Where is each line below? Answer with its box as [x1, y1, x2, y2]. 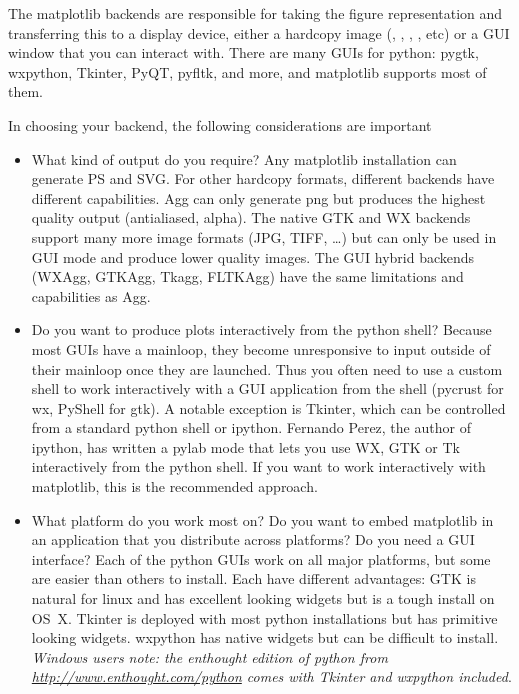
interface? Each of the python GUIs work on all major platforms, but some [31, 548, 491, 569]
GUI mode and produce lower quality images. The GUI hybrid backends [31, 246, 475, 267]
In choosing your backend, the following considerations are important [8, 114, 432, 135]
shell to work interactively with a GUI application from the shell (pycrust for [31, 378, 504, 399]
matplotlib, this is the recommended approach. [31, 476, 318, 497]
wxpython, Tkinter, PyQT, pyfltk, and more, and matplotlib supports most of [8, 61, 487, 82]
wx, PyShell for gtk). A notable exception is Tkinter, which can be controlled [31, 397, 506, 418]
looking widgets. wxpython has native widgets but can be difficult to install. [31, 627, 499, 648]
